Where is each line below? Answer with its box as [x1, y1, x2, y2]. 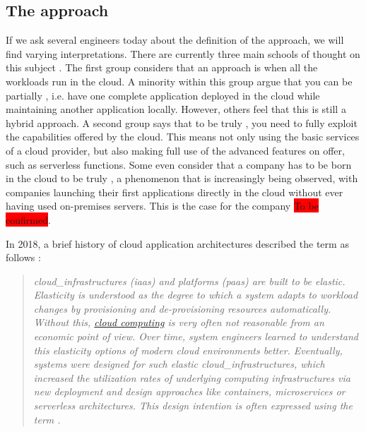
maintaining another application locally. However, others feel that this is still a [6, 102, 346, 116]
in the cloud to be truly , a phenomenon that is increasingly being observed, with [6, 171, 358, 186]
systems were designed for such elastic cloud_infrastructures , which [33, 356, 325, 371]
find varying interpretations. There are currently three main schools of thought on [6, 46, 360, 61]
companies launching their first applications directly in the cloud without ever [6, 184, 343, 199]
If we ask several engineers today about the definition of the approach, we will [6, 32, 344, 47]
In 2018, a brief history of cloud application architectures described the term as [6, 236, 349, 251]
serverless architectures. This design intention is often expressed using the [33, 398, 353, 413]
